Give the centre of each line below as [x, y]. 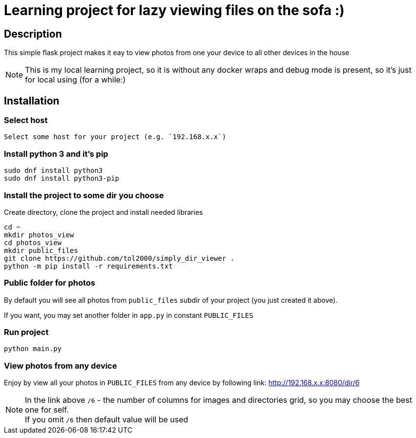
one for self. [47, 410]
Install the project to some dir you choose [84, 195]
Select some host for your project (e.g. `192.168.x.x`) [115, 137]
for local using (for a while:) [75, 80]
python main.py [33, 349]
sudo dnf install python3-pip [62, 178]
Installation [32, 101]
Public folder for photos [50, 283]
